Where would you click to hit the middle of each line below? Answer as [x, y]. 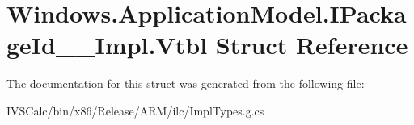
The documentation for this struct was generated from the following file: [186, 83]
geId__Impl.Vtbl [107, 45]
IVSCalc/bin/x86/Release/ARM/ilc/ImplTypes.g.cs [135, 110]
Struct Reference [312, 45]
